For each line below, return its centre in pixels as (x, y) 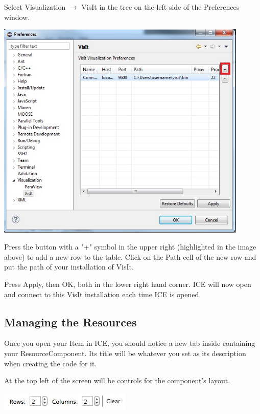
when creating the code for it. (51, 363)
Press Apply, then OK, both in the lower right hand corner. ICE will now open (128, 284)
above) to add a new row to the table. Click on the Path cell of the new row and (130, 256)
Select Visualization (35, 7)
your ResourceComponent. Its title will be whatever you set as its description (125, 353)
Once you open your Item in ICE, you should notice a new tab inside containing (130, 343)
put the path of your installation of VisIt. (69, 267)
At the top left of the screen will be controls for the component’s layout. (117, 380)
